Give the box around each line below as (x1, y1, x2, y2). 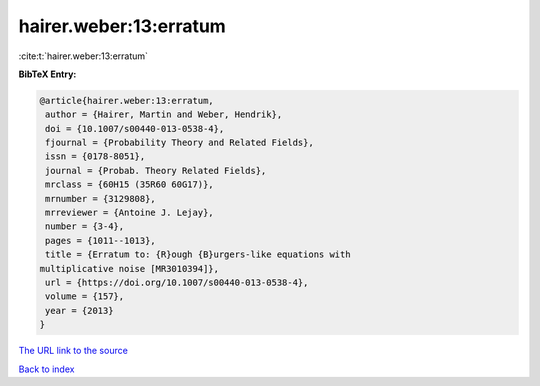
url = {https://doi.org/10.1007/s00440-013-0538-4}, (45, 277, 309, 288)
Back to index (18, 363, 75, 375)
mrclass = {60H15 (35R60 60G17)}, (45, 179, 214, 190)
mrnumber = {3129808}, (45, 193, 157, 204)
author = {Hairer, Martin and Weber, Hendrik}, (45, 109, 283, 120)
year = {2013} (45, 305, 114, 316)
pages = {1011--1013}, (45, 235, 157, 246)
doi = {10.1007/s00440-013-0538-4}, (45, 123, 225, 134)
